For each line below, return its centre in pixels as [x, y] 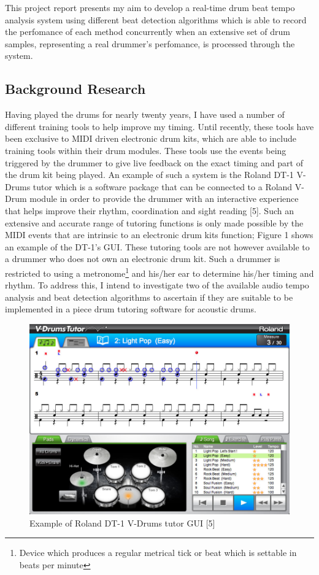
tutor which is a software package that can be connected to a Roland [163, 186]
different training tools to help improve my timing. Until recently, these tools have [159, 126]
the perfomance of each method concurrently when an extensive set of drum [148, 32]
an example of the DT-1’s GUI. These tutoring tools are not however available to [157, 246]
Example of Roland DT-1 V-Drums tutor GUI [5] [122, 523]
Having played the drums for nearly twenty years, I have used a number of [145, 114]
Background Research [75, 89]
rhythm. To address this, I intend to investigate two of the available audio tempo [157, 285]
